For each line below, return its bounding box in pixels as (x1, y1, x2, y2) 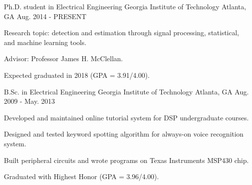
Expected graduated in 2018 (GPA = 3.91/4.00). (4, 69, 150, 80)
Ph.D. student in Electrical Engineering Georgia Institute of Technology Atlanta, (4, 1, 246, 11)
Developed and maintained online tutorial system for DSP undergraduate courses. (4, 112, 249, 122)
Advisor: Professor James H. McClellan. (4, 53, 123, 64)
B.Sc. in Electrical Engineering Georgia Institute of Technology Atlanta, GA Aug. (4, 86, 249, 96)
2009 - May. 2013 (4, 96, 55, 106)
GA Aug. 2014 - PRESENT (4, 11, 86, 21)
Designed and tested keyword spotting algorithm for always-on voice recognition (4, 129, 244, 139)
